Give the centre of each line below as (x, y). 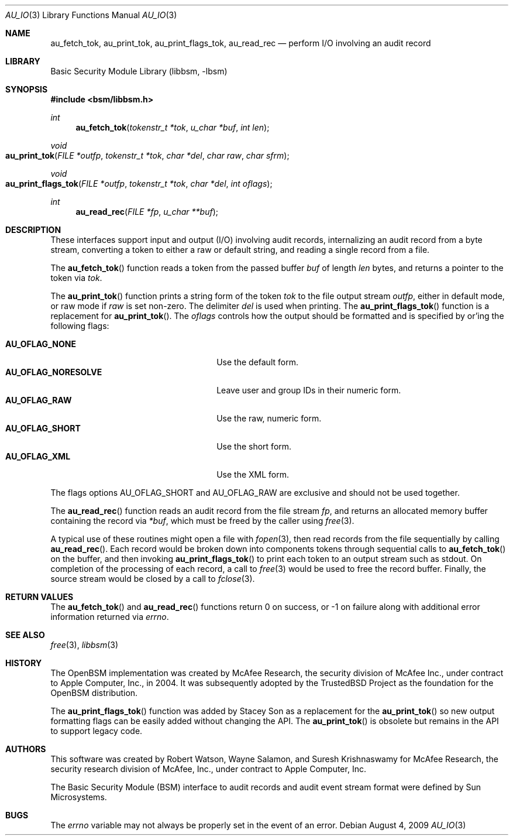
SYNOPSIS (27, 89)
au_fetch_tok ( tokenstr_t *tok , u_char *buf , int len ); (173, 127)
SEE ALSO (25, 635)
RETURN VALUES (39, 597)
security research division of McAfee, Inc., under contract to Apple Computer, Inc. (208, 769)
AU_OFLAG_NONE (41, 344)
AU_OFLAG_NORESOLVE (54, 372)
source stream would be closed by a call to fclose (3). (153, 579)
